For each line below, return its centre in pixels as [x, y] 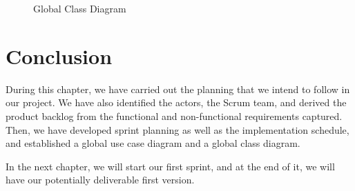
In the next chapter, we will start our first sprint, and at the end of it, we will [170, 166]
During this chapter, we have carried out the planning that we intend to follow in [178, 89]
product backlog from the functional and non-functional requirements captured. [174, 115]
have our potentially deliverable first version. [100, 180]
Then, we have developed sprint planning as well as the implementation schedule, [177, 129]
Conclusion [59, 56]
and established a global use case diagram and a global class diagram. [153, 143]
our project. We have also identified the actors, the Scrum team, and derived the [176, 102]
